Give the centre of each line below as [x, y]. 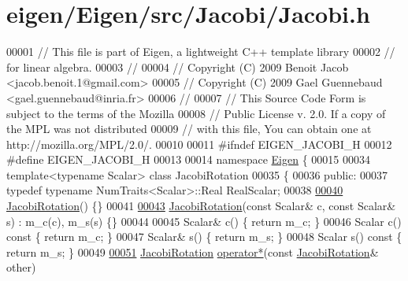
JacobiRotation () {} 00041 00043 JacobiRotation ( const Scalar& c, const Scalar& [201, 206]
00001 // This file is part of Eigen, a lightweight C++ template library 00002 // [201, 52]
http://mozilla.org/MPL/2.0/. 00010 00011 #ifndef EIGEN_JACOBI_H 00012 [199, 144]
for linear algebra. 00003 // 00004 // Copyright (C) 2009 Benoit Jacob [178, 67]
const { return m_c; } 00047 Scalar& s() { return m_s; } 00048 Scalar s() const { [204, 237]
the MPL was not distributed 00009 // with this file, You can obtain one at [189, 129]
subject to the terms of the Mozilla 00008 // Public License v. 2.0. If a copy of [196, 113]
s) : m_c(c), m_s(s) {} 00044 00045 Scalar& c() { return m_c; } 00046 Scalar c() [204, 221]
